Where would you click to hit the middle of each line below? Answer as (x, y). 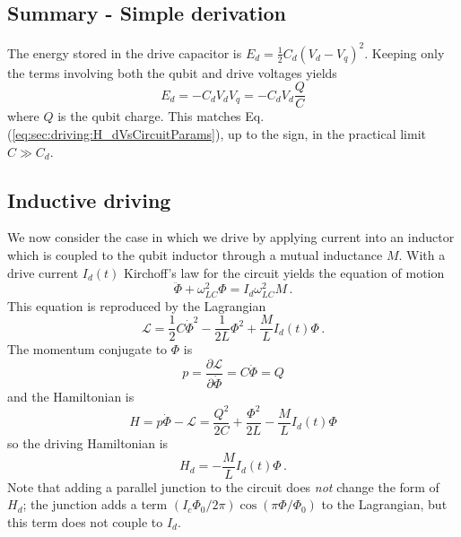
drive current (43, 272)
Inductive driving (89, 199)
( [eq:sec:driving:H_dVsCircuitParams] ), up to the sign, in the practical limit (217, 133)
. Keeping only (404, 52)
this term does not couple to (85, 521)
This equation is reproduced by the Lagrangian (137, 305)
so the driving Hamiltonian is (88, 443)
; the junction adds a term (95, 504)
